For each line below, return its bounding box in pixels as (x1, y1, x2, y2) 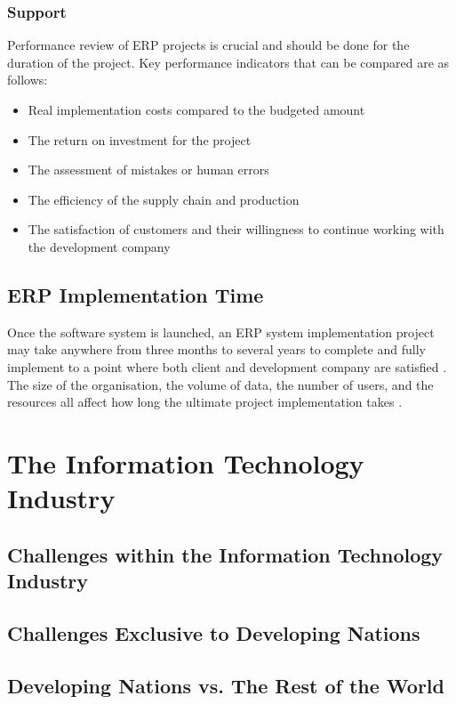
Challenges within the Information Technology (7, 540, 444, 568)
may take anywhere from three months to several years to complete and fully (7, 340, 426, 359)
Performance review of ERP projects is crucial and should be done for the (7, 36, 410, 54)
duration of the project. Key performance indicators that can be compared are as (7, 53, 450, 71)
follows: (7, 70, 48, 89)
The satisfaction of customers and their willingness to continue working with (28, 220, 444, 239)
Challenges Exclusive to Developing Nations (7, 619, 420, 646)
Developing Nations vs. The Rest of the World (7, 671, 444, 699)
